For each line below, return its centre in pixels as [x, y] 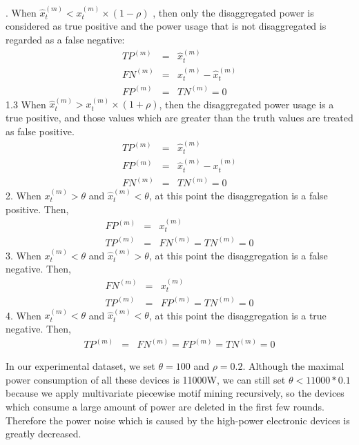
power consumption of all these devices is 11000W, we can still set [146, 379]
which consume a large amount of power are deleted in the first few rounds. [165, 406]
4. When [23, 315]
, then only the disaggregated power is [233, 12]
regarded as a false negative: [65, 39]
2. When [23, 195]
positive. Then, [37, 209]
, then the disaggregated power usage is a [246, 104]
